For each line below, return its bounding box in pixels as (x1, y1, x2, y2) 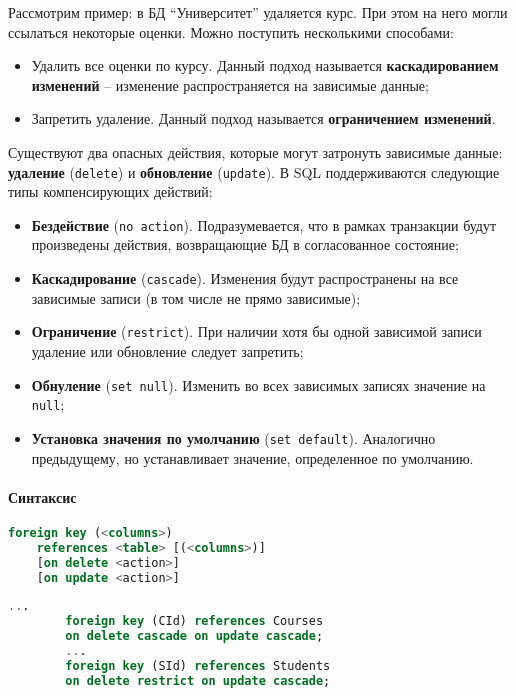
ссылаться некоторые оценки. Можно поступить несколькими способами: (8, 21, 454, 42)
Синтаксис (8, 486, 77, 507)
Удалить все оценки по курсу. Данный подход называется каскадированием (31, 55, 499, 76)
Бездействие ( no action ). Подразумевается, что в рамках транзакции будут (31, 214, 497, 235)
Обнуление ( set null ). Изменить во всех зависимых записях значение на (31, 374, 486, 395)
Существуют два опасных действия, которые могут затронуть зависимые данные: (8, 141, 503, 162)
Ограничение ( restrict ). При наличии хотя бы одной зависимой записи (31, 321, 482, 342)
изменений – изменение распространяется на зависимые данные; (31, 74, 429, 95)
